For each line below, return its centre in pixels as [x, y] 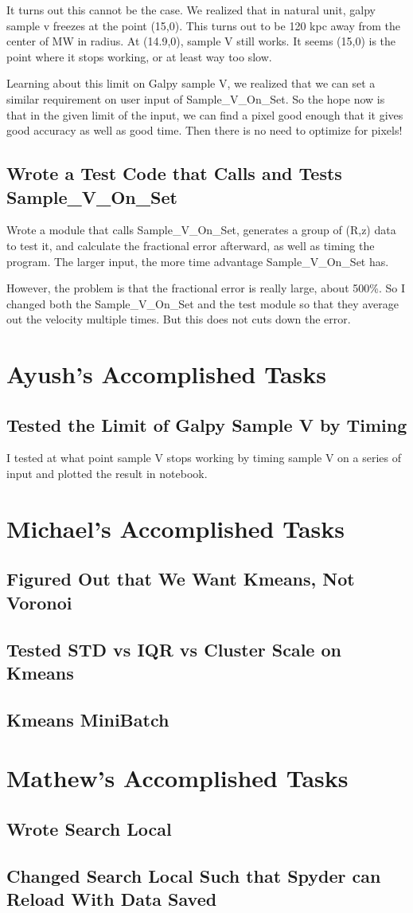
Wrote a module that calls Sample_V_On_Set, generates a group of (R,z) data [201, 230]
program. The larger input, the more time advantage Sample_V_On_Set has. [198, 261]
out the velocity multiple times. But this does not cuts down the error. [179, 319]
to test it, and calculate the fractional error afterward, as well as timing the [191, 245]
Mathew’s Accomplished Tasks [177, 778]
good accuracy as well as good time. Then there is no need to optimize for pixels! [205, 130]
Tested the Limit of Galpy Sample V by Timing [207, 424]
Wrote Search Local [89, 828]
